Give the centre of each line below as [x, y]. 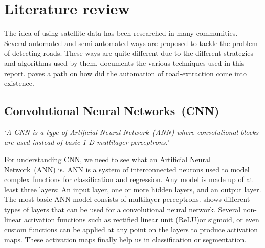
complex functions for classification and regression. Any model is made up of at [128, 179]
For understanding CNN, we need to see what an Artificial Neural [107, 159]
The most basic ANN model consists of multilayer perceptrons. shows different [127, 199]
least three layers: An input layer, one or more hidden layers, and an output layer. [133, 189]
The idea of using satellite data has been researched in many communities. [121, 33]
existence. [19, 83]
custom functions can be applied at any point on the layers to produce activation [131, 229]
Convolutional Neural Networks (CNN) [112, 111]
